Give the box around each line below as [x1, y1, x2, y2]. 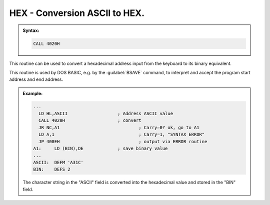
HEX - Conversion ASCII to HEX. [9, 7, 145, 18]
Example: [22, 90, 43, 96]
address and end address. [9, 76, 63, 82]
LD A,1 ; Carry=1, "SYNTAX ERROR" [38, 132, 205, 137]
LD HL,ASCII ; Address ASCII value [38, 111, 173, 117]
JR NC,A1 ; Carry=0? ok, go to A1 [38, 125, 199, 130]
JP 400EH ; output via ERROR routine [38, 139, 207, 144]
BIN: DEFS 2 [33, 167, 70, 172]
